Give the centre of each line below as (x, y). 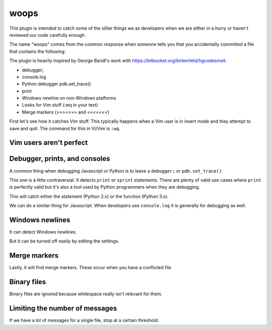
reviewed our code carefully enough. (48, 35)
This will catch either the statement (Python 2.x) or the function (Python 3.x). (89, 196)
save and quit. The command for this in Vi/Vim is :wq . (65, 128)
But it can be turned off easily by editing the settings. (64, 241)
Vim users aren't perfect (49, 143)
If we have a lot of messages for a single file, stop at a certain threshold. (84, 320)
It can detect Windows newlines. (43, 232)
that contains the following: (38, 51)
